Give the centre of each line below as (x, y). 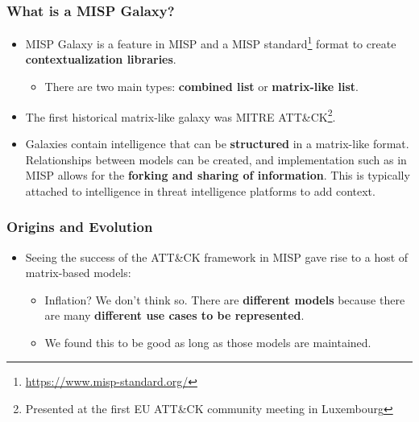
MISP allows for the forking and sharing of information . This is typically (218, 175)
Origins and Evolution (80, 227)
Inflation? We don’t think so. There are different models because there (225, 299)
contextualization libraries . (101, 59)
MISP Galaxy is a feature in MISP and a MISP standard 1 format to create (211, 42)
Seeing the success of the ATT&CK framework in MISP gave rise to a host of (217, 257)
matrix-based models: (78, 273)
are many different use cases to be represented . (174, 315)
